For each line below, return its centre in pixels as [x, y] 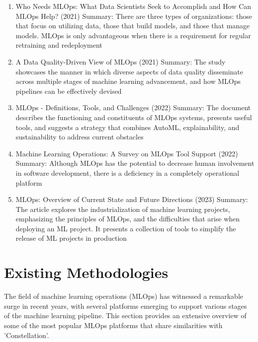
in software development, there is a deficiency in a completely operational [128, 172]
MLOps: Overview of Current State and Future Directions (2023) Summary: [132, 199]
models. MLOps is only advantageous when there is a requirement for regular [133, 35]
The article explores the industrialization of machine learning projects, [123, 209]
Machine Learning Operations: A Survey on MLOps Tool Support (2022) [127, 153]
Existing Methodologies [86, 272]
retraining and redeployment [59, 45]
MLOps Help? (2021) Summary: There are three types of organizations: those [134, 16]
